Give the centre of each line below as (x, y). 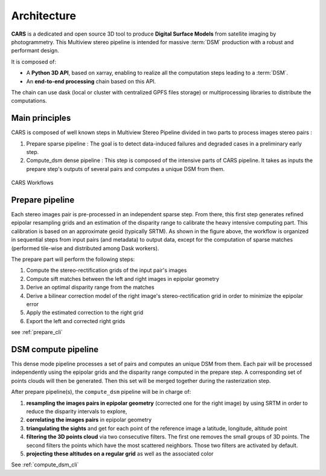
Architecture (44, 16)
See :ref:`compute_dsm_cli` (45, 465)
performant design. (35, 51)
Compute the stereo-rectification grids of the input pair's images (107, 270)
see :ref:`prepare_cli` (37, 332)
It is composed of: (34, 62)
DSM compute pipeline (55, 349)
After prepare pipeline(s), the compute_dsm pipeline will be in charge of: (101, 392)
